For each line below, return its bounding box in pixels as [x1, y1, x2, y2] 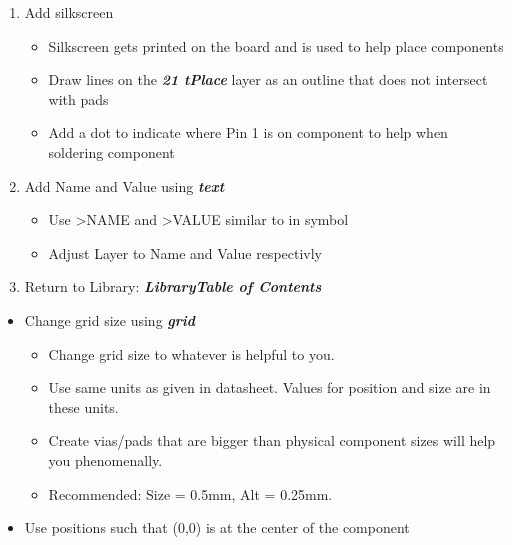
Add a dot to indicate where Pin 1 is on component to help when [48, 122, 448, 143]
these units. [48, 396, 119, 417]
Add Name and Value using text [24, 175, 225, 196]
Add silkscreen [24, 2, 114, 22]
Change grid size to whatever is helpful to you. [48, 343, 335, 364]
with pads [48, 88, 109, 109]
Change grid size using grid [24, 309, 196, 330]
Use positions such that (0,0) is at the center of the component [24, 517, 410, 538]
